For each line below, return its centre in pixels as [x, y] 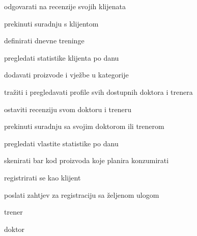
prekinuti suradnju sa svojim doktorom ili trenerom [84, 126]
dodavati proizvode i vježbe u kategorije [66, 75]
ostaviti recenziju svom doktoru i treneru [68, 109]
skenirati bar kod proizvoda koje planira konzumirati [87, 160]
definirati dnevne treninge [44, 41]
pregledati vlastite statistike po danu [61, 143]
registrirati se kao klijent [43, 177]
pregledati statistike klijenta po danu [62, 57]
